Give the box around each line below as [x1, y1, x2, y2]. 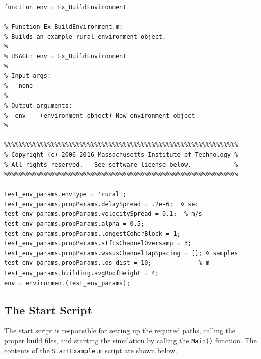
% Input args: [4, 72, 51, 80]
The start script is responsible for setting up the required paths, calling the [4, 325, 236, 336]
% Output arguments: [4, 102, 73, 109]
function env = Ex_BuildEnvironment [4, 4, 127, 11]
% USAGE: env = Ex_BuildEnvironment [4, 52, 127, 60]
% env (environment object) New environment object [4, 112, 195, 119]
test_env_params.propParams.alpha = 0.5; [4, 220, 145, 228]
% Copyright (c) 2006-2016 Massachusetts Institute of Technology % [4, 151, 238, 158]
